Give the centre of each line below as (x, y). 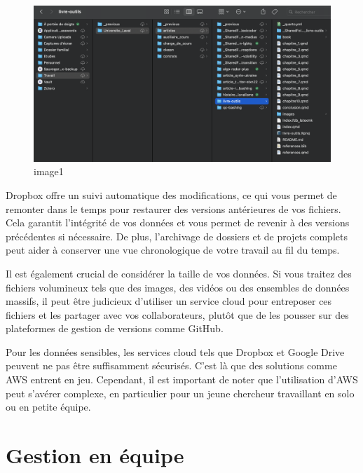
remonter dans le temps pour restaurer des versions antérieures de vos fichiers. (173, 208)
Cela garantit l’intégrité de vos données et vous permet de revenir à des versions (178, 222)
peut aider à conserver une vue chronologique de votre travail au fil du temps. (173, 250)
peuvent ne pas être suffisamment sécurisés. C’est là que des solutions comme (171, 365)
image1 (49, 171)
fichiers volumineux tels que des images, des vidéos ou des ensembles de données (178, 287)
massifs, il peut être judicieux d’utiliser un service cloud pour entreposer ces (169, 301)
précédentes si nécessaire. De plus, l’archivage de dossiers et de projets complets (177, 236)
